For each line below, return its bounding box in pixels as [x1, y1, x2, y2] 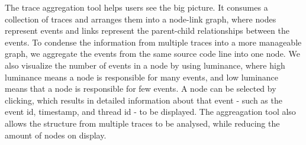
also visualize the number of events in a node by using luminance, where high [5, 59, 285, 71]
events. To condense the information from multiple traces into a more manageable [5, 36, 302, 48]
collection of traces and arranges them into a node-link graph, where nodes [5, 12, 276, 25]
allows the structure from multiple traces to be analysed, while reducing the [5, 117, 280, 129]
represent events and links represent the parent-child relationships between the [5, 24, 289, 37]
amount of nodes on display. [5, 128, 107, 141]
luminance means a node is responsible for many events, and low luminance [5, 70, 279, 83]
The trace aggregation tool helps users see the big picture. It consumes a [5, 1, 268, 13]
